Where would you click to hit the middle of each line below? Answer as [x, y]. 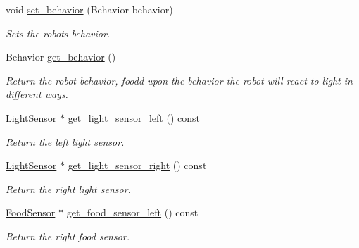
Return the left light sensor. [65, 141]
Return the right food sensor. [68, 236]
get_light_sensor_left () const [134, 117]
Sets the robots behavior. [58, 33]
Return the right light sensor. [68, 188]
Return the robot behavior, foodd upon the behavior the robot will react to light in [179, 80]
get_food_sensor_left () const [132, 212]
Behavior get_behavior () [61, 57]
